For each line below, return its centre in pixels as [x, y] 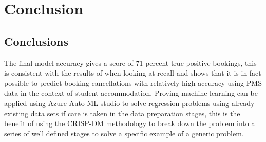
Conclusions [36, 41]
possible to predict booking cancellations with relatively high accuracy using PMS [133, 83]
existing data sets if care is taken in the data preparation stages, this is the [122, 113]
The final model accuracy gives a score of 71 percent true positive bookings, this [130, 63]
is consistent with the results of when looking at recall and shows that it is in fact [133, 73]
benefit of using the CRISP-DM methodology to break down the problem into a [130, 123]
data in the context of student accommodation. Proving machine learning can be [131, 93]
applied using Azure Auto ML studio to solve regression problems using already [129, 103]
